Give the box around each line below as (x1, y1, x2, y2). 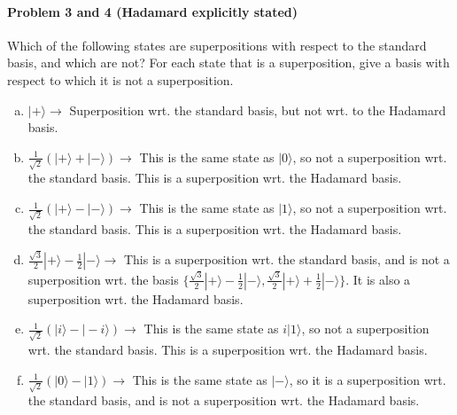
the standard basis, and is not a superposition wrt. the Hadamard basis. (27, 391, 420, 410)
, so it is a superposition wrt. (289, 370, 446, 388)
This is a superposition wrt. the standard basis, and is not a (123, 250, 450, 269)
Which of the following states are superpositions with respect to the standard (7, 35, 427, 54)
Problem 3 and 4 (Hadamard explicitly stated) (7, 2, 298, 20)
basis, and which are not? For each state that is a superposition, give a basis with (7, 53, 450, 72)
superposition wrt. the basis (27, 270, 179, 288)
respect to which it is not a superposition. (7, 70, 234, 89)
